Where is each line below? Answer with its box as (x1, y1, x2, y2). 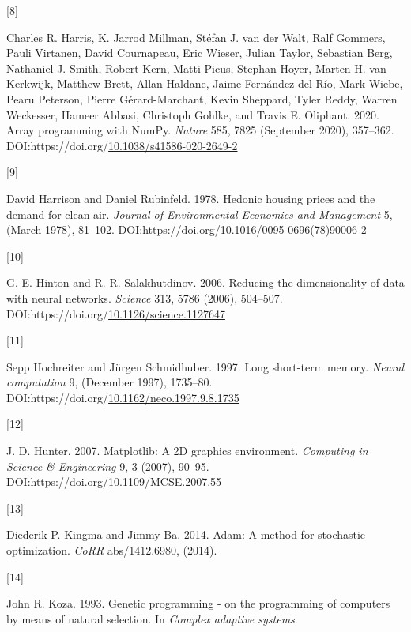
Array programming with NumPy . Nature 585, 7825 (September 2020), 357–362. (6, 122, 394, 138)
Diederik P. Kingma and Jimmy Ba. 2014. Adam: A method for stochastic (6, 526, 366, 543)
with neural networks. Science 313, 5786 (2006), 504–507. (6, 289, 283, 306)
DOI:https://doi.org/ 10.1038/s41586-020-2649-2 (6, 137, 238, 153)
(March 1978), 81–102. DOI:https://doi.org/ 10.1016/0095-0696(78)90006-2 (6, 221, 367, 238)
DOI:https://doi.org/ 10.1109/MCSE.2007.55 (6, 473, 222, 490)
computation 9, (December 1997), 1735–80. (6, 374, 213, 390)
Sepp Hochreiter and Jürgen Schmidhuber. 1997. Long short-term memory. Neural (6, 358, 405, 374)
